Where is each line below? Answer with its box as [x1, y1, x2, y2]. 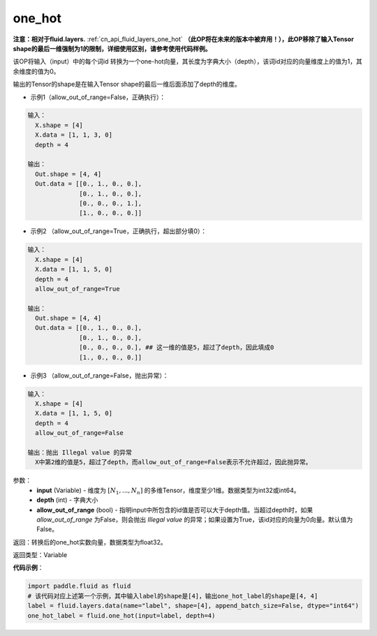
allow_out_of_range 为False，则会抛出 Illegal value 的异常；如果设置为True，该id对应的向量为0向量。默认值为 [36, 515, 353, 524]
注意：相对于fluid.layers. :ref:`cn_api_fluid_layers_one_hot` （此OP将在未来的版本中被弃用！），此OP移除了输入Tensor [13, 35, 354, 43]
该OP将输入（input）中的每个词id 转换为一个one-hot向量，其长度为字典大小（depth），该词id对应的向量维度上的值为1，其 [13, 57, 362, 66]
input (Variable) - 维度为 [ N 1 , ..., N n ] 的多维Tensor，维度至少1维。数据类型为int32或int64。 [36, 486, 300, 496]
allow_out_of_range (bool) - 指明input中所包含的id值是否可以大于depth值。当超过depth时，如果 [36, 505, 313, 514]
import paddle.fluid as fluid [27, 582, 131, 590]
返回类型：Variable [13, 551, 68, 559]
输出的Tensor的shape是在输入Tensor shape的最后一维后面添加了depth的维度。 [13, 80, 241, 89]
